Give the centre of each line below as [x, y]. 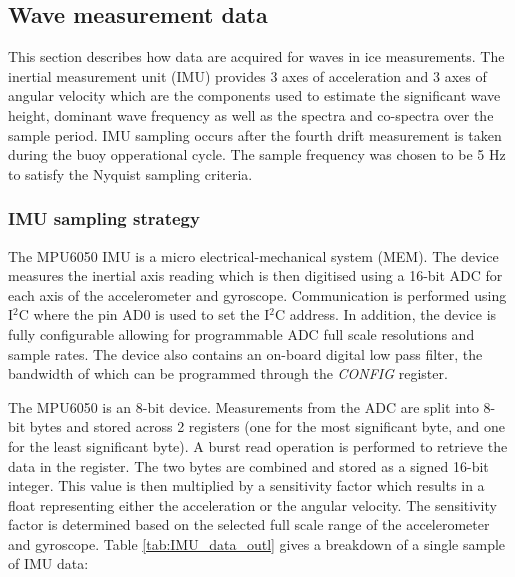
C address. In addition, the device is [385, 314]
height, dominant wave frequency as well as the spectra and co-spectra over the [251, 114]
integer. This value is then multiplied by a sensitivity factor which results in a [246, 485]
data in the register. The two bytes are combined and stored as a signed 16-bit [248, 465]
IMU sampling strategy [104, 218]
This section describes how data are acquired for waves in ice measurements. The [256, 56]
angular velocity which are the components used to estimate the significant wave [254, 95]
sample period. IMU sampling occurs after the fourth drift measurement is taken [255, 134]
